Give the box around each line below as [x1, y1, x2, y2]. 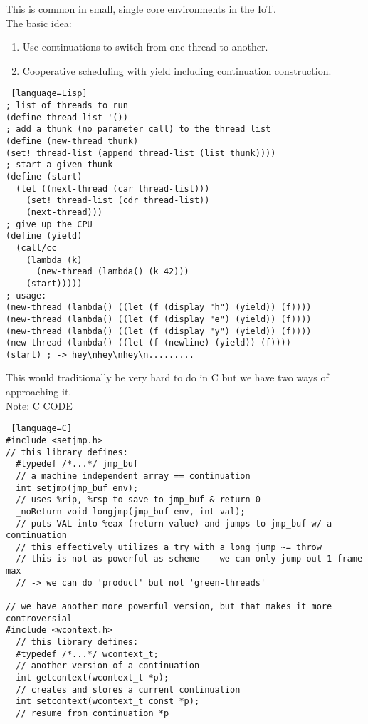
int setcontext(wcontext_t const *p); [16, 696, 200, 707]
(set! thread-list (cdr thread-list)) [26, 195, 210, 206]
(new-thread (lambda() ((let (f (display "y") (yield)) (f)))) [6, 326, 312, 336]
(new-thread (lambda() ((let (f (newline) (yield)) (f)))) [6, 338, 291, 348]
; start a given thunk [6, 160, 113, 170]
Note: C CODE [6, 398, 73, 413]
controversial [6, 613, 73, 624]
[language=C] [11, 423, 73, 434]
